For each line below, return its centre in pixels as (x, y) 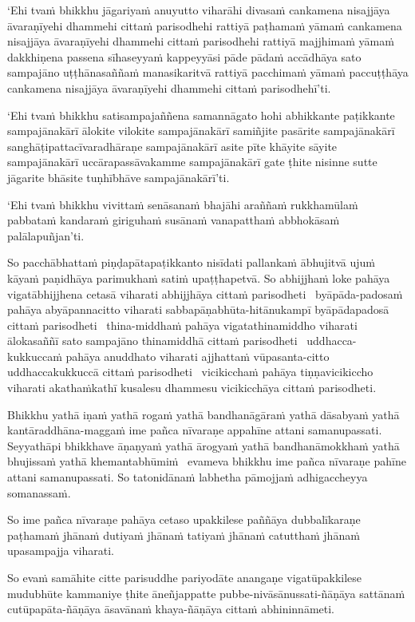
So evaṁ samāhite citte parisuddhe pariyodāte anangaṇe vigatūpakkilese (185, 577)
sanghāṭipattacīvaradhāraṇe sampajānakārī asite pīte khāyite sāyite (172, 146)
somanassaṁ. (39, 492)
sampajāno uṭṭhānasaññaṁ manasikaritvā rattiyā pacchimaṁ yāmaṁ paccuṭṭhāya (208, 72)
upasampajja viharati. (61, 551)
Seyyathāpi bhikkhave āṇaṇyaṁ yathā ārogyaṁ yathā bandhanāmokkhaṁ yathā (204, 445)
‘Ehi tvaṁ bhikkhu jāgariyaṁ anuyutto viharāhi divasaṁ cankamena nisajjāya (199, 10)
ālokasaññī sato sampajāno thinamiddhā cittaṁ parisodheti (152, 341)
